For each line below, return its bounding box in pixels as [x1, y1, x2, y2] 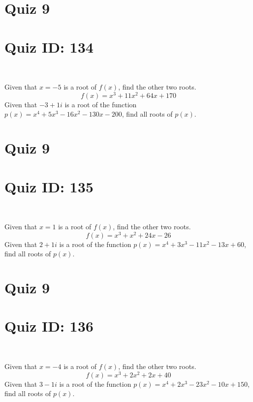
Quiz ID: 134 [4, 36, 94, 57]
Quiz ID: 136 [4, 316, 94, 336]
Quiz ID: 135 [4, 176, 94, 196]
